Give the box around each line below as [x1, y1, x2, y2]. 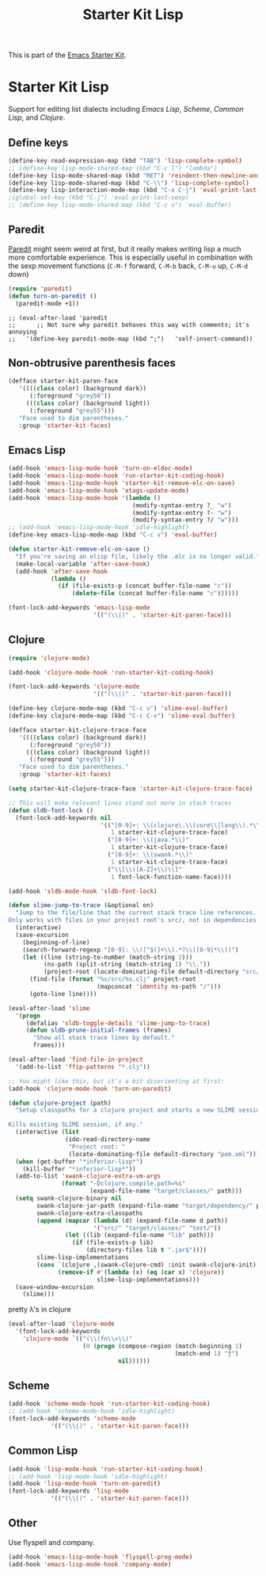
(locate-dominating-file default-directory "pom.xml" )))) [68, 1150, 264, 1158]
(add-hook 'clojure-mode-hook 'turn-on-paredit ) [8, 1085, 172, 1093]
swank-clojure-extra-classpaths [36, 1209, 144, 1217]
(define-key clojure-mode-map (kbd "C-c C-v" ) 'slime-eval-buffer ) [8, 712, 236, 720]
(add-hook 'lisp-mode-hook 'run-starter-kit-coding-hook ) [8, 1465, 203, 1473]
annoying [8, 328, 37, 336]
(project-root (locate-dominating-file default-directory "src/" [43, 968, 264, 976]
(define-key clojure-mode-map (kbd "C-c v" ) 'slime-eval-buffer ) [8, 705, 228, 713]
